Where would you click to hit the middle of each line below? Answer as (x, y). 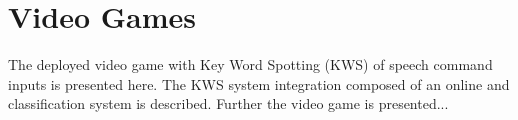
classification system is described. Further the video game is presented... (228, 103)
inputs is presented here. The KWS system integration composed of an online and (259, 83)
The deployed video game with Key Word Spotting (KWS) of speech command (250, 64)
